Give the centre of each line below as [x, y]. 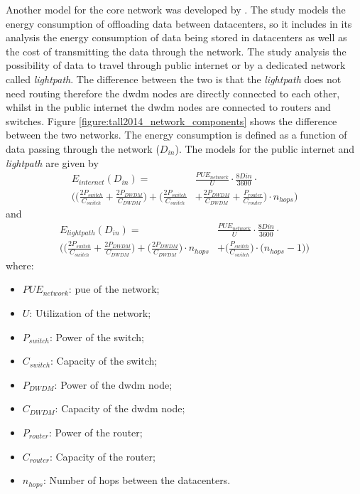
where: [20, 265]
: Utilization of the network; [90, 313]
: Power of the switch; [97, 337]
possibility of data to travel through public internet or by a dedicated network [176, 65]
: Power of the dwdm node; [113, 384]
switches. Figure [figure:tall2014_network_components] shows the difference [171, 120]
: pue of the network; [114, 289]
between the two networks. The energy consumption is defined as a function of [176, 135]
